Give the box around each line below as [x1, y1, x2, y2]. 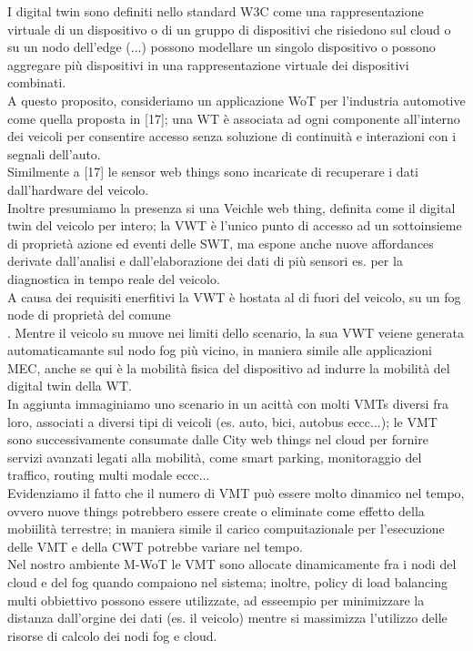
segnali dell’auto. [7, 144, 101, 163]
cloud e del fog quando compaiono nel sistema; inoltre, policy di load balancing [7, 573, 448, 591]
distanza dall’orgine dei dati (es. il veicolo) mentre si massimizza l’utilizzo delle [7, 608, 448, 627]
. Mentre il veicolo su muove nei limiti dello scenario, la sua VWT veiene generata [7, 322, 464, 341]
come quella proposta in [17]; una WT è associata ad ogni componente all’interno [7, 108, 460, 127]
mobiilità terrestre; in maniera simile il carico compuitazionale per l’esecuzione [7, 519, 445, 538]
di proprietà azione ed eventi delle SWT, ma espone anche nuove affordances [7, 233, 434, 252]
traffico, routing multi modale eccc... [7, 465, 210, 484]
